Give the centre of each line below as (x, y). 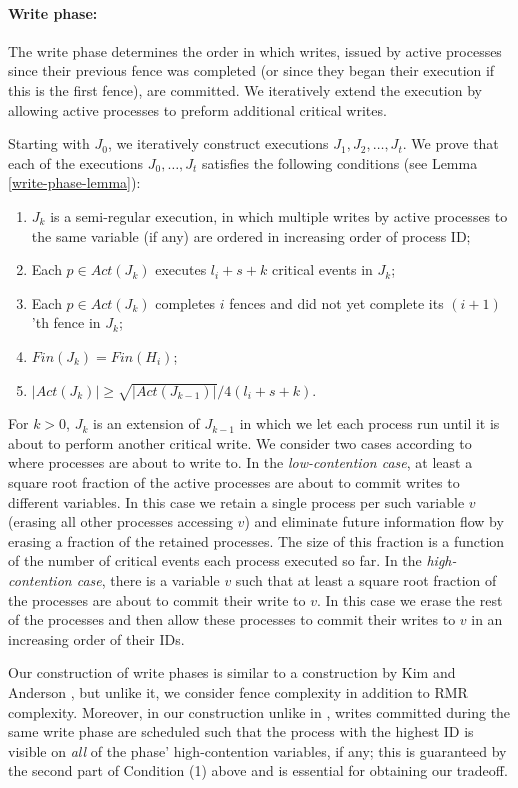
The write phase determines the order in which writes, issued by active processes (255, 50)
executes (181, 269)
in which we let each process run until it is (369, 423)
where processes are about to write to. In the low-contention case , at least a (240, 462)
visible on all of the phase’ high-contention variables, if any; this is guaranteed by (257, 750)
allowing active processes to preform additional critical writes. (197, 109)
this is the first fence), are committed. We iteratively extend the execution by (245, 89)
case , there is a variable (148, 580)
